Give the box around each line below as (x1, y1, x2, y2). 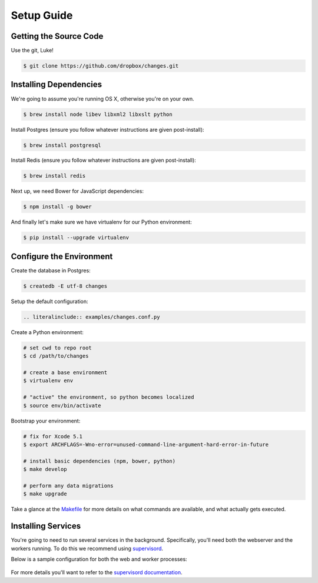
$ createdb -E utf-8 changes (23, 282, 108, 289)
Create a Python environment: (11, 328, 84, 335)
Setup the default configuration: (11, 298, 88, 305)
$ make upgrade (23, 491, 67, 497)
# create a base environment (23, 369, 108, 376)
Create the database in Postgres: (11, 266, 91, 274)
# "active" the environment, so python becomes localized (23, 394, 194, 401)
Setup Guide (11, 9, 73, 22)
